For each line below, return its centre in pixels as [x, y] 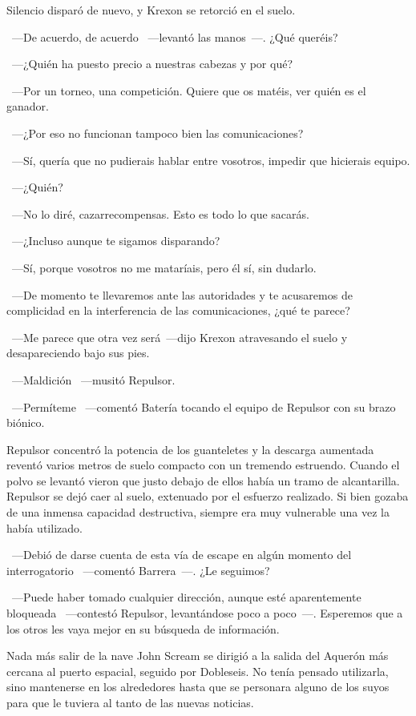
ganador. [28, 106]
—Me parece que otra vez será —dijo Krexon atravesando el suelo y [180, 337]
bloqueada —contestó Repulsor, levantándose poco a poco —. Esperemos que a [205, 613]
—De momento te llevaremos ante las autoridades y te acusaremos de [182, 294]
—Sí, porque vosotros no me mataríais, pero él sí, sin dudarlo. [164, 267]
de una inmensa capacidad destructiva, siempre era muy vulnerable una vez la [198, 512]
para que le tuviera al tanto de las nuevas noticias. [130, 702]
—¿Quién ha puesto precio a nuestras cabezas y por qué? [152, 64]
